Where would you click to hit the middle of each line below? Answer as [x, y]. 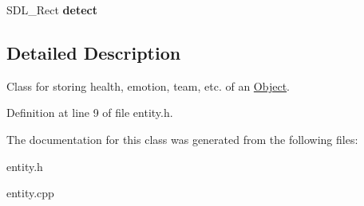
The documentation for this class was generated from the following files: [182, 139]
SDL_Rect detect [52, 10]
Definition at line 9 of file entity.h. [90, 113]
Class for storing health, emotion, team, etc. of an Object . [148, 86]
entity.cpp [30, 193]
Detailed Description [94, 52]
